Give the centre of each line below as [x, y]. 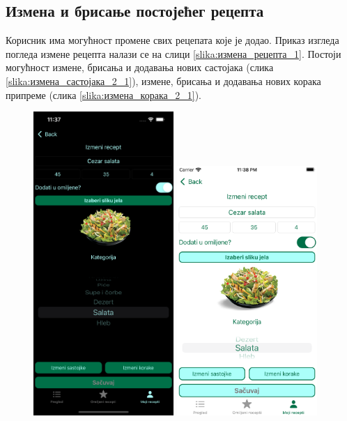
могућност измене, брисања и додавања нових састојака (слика [140, 67]
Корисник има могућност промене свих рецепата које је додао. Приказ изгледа [172, 40]
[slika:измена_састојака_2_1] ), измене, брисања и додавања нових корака [163, 81]
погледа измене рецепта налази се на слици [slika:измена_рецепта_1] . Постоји [173, 53]
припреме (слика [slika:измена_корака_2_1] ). [103, 94]
